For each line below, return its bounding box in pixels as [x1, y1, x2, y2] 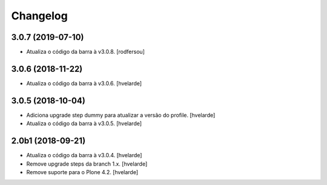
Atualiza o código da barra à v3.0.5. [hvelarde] [26, 120, 142, 127]
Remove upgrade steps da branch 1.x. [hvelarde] [26, 160, 148, 167]
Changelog [11, 9, 68, 22]
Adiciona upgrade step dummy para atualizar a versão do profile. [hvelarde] [26, 111, 216, 118]
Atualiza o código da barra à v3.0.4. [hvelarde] [26, 152, 142, 159]
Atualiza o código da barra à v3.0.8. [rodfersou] [26, 48, 145, 56]
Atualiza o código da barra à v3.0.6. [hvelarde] [26, 79, 142, 87]
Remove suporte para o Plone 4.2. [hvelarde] [26, 168, 139, 175]
